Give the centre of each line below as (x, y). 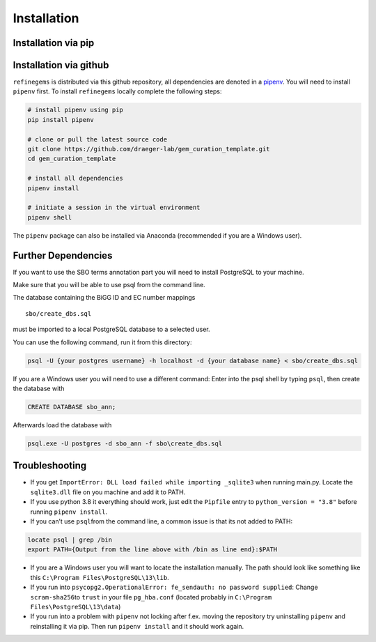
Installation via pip (54, 43)
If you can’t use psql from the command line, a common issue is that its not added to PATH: (161, 521)
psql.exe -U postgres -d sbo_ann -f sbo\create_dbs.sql (125, 443)
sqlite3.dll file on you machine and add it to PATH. (108, 492)
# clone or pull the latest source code (97, 139)
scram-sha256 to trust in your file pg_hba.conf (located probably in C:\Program (151, 597)
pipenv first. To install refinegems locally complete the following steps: (117, 91)
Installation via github (61, 65)
